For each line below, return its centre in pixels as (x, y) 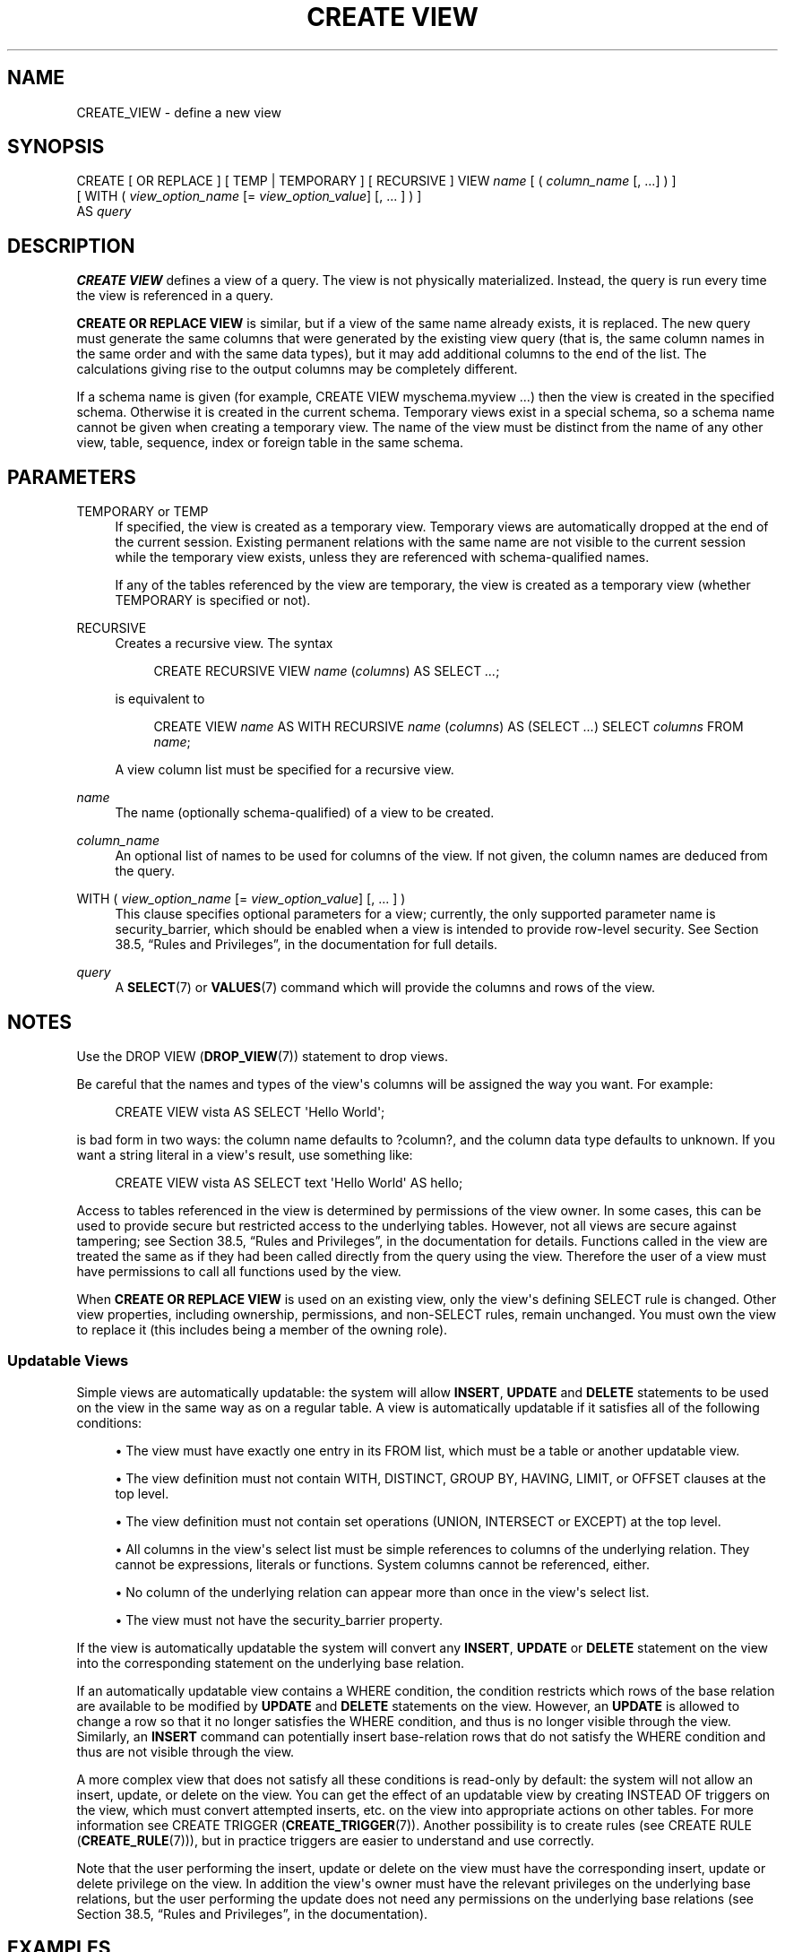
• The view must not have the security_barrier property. (279, 1619)
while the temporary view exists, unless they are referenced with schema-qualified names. (382, 557)
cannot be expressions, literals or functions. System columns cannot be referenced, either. (382, 1564)
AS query (104, 212)
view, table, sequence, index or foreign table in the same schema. (270, 443)
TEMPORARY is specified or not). (213, 600)
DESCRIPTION (71, 246)
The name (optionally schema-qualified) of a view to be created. (305, 813)
